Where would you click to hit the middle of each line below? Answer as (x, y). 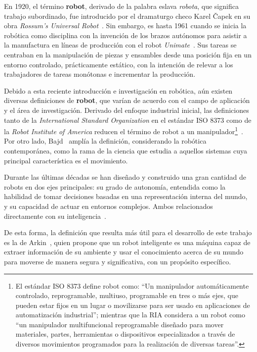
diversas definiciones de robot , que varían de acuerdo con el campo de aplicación (127, 100)
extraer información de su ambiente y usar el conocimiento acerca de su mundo (124, 252)
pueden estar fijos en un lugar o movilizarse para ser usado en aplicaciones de (133, 305)
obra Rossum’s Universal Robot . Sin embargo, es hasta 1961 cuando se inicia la (125, 25)
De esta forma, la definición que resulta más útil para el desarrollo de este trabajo (128, 232)
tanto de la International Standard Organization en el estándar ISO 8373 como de (128, 120)
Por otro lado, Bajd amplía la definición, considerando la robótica (105, 141)
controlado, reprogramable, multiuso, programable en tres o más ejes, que (127, 295)
